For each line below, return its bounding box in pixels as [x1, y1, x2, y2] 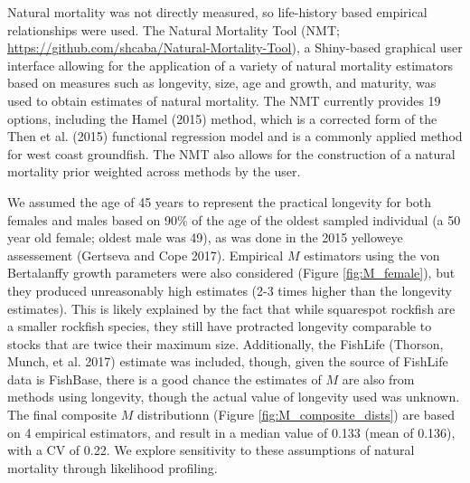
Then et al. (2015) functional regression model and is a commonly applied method [7, 127, 463, 146]
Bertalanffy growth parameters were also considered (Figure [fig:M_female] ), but [7, 263, 456, 282]
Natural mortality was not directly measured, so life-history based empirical [7, 3, 428, 21]
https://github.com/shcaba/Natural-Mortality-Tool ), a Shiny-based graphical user [7, 38, 463, 57]
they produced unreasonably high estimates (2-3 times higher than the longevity [7, 280, 452, 299]
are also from [342, 369, 415, 388]
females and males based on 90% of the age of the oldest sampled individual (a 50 [7, 210, 461, 229]
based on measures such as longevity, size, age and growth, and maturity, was [7, 73, 437, 92]
